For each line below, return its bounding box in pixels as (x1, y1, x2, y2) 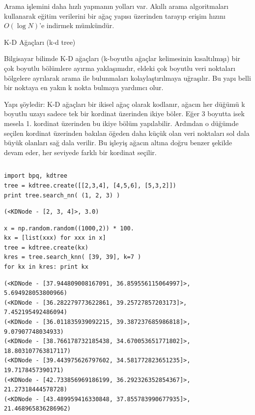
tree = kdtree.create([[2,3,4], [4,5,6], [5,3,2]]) (4, 182, 176, 189)
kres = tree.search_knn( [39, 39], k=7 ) (4, 254, 142, 261)
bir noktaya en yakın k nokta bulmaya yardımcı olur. (4, 82, 164, 93)
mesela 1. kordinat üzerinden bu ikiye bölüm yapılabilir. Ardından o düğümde (4, 118, 239, 128)
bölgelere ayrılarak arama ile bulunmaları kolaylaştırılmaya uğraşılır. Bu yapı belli (4, 72, 251, 83)
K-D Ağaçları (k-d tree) (4, 36, 76, 47)
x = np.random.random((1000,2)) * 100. (4, 224, 134, 232)
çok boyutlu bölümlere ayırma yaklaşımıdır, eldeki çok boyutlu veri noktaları (4, 63, 235, 73)
